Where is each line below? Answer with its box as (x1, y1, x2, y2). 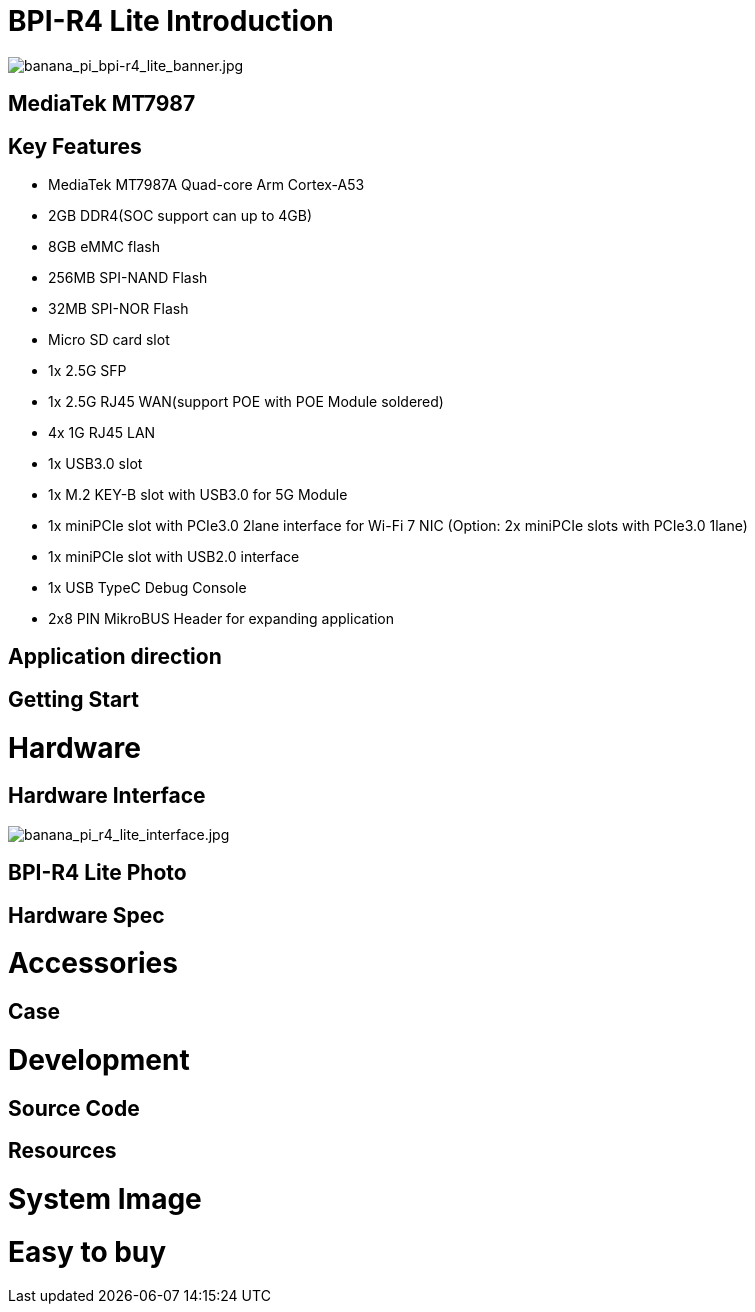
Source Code (8, 1095, 140, 1121)
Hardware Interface (8, 783, 206, 809)
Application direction (8, 644, 222, 670)
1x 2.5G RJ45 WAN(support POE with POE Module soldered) (48, 393, 444, 411)
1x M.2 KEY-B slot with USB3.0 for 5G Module (48, 486, 348, 504)
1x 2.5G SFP (48, 362, 127, 380)
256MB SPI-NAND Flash (48, 269, 208, 287)
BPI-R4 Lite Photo (8, 860, 187, 886)
